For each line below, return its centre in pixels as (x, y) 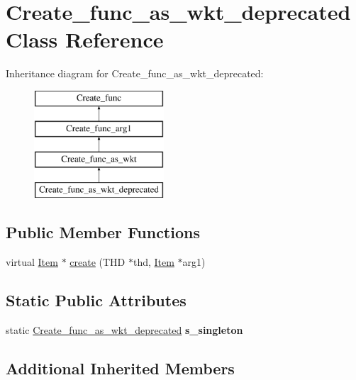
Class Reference (85, 39)
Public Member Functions (103, 232)
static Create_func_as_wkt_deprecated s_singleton (124, 329)
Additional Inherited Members (120, 368)
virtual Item (32, 261)
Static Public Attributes (96, 300)
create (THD (98, 261)
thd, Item (154, 261)
